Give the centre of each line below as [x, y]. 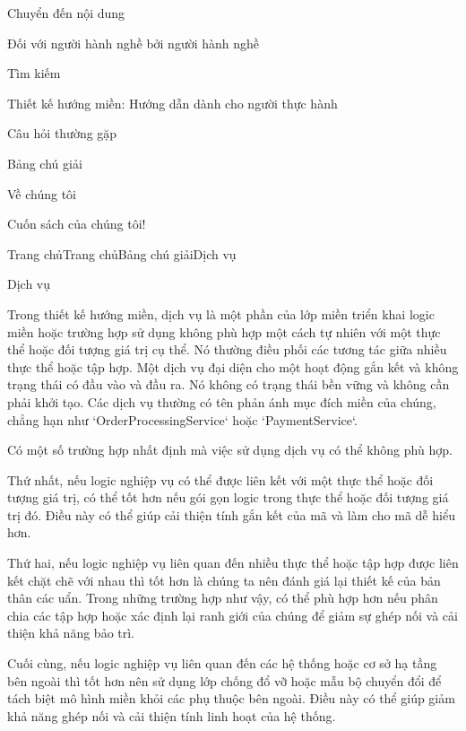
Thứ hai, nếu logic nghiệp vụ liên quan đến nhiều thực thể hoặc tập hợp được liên [233, 563]
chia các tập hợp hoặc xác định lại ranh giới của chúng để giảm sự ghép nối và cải [233, 615]
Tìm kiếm [34, 73]
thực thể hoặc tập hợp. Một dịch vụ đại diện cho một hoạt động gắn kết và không [233, 366]
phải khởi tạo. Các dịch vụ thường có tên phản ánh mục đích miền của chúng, [222, 401]
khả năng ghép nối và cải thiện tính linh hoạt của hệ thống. [172, 715]
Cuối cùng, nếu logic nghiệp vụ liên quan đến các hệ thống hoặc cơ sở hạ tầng [222, 663]
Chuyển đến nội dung [66, 13]
